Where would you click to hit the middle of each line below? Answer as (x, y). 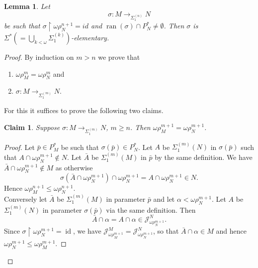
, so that (166, 231)
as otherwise (74, 167)
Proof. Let (19, 147)
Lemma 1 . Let (27, 6)
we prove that (119, 57)
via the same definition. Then (151, 209)
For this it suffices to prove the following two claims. (84, 110)
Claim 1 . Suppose (32, 127)
